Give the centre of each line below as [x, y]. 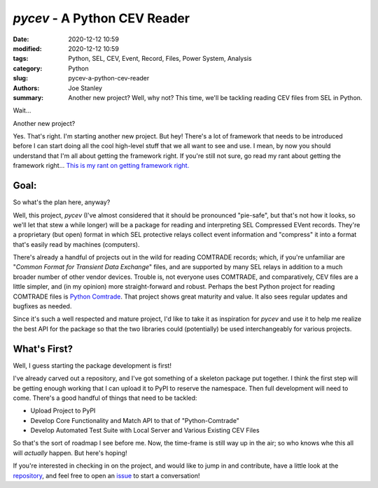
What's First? [43, 349]
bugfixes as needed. [42, 306]
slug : [20, 78]
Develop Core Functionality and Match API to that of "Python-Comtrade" [135, 420]
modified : [27, 48]
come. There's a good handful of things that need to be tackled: [105, 398]
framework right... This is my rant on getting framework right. [101, 166]
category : [28, 68]
